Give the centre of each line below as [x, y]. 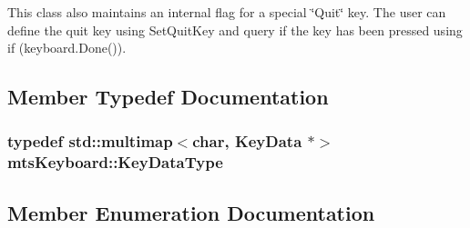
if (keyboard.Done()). [67, 48]
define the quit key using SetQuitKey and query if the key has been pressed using [235, 30]
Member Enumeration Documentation [191, 212]
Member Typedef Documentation [168, 97]
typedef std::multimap [90, 141]
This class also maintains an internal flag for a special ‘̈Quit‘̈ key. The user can [227, 12]
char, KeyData [247, 141]
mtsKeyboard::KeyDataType [115, 162]
